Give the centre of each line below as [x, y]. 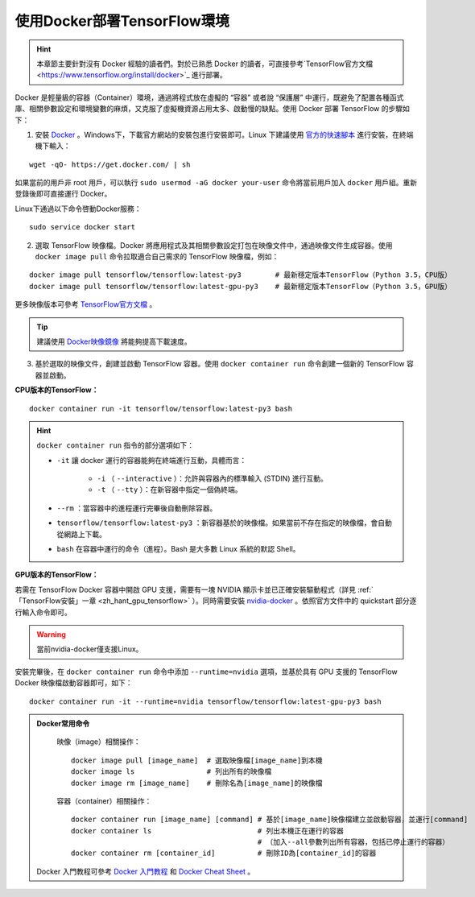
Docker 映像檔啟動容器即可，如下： [74, 683]
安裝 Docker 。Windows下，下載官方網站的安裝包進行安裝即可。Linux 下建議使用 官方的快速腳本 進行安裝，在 [217, 134]
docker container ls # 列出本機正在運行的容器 [207, 831]
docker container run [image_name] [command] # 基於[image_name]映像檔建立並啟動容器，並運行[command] [270, 820]
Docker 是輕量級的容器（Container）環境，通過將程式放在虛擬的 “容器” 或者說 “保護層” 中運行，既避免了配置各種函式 [209, 97]
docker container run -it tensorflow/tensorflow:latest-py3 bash [161, 408]
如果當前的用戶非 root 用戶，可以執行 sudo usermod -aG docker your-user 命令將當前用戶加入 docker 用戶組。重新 [216, 183]
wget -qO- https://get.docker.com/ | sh [110, 164]
